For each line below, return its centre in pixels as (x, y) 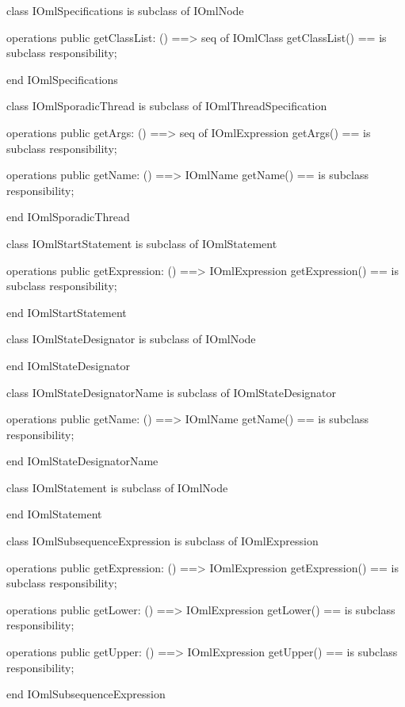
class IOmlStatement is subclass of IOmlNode (117, 487)
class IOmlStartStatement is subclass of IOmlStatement (142, 243)
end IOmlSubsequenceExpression (86, 694)
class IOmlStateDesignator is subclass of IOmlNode (131, 339)
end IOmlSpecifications (62, 79)
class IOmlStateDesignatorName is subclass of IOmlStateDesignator (171, 392)
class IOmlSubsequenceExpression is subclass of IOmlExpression (162, 541)
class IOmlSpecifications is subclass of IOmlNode (125, 10)
